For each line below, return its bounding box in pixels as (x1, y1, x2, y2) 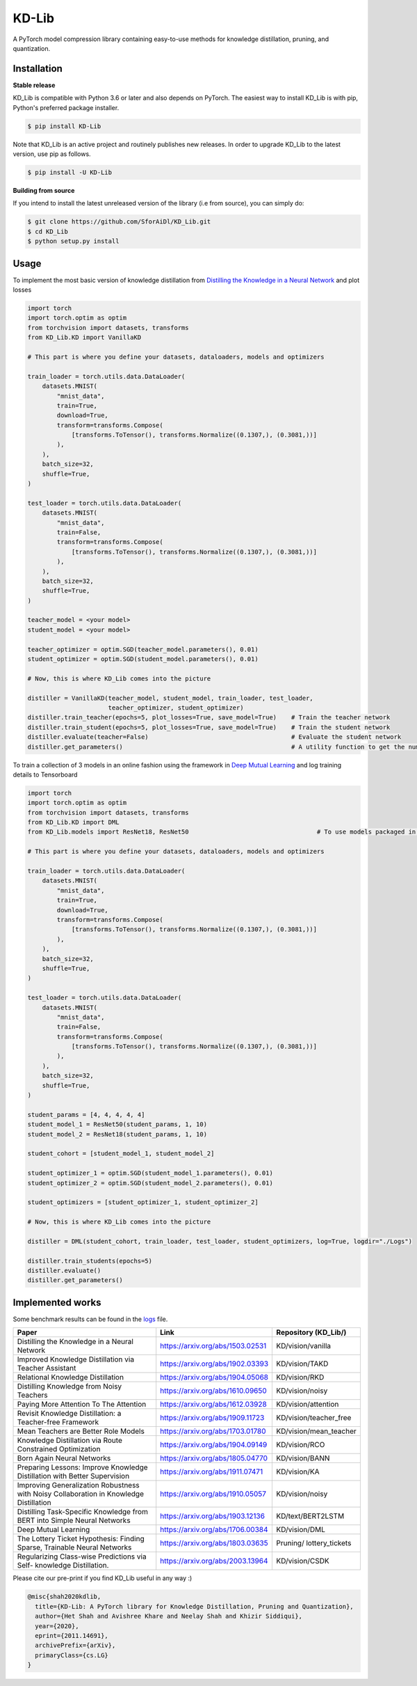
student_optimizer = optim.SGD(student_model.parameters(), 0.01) (27, 655, 259, 663)
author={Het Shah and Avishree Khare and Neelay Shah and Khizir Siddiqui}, (35, 1612, 302, 1621)
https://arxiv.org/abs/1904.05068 (160, 1373, 269, 1382)
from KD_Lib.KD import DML (27, 818, 120, 827)
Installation (13, 63, 63, 75)
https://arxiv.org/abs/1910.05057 (160, 1489, 267, 1499)
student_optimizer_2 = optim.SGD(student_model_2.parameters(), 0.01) (27, 1179, 274, 1187)
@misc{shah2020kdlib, (27, 1593, 101, 1601)
